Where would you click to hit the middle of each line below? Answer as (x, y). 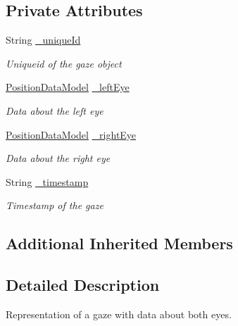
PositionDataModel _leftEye (68, 87)
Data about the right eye (58, 158)
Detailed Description (83, 285)
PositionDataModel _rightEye (71, 134)
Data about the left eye (55, 110)
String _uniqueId (43, 40)
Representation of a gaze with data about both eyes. (119, 314)
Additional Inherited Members (119, 243)
